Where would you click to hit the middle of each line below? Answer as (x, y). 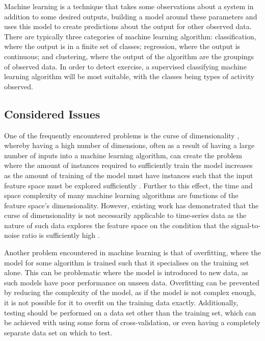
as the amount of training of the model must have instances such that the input (129, 175)
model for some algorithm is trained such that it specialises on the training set (127, 262)
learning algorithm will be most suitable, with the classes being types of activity (129, 76)
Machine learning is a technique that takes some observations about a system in (129, 6)
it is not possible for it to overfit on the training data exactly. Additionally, (121, 302)
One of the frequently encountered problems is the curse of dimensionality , (122, 135)
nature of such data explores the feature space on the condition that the (117, 225)
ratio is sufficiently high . (61, 235)
